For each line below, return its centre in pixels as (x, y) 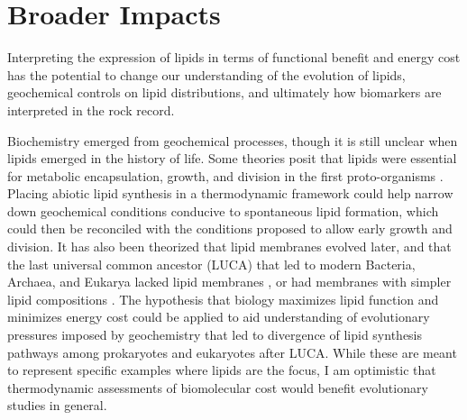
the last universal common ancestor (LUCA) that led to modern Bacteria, (211, 264)
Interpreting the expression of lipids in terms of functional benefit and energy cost (234, 57)
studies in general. (57, 405)
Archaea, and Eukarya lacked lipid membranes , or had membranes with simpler (229, 282)
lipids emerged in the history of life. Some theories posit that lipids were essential (232, 158)
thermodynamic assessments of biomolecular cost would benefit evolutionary (218, 387)
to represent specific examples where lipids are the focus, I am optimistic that (222, 370)
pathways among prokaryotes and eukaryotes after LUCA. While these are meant (232, 352)
